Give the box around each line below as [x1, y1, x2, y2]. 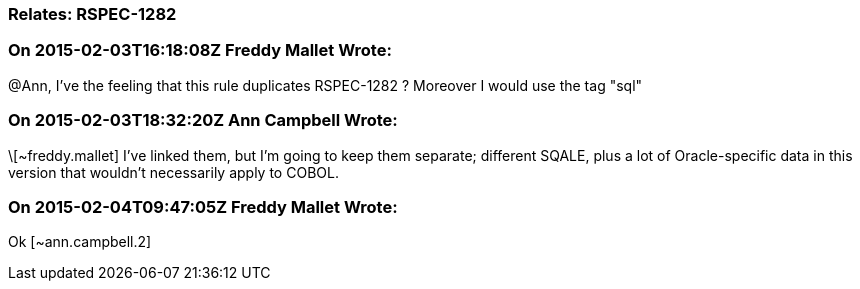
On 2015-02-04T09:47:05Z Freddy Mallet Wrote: [8, 196, 398, 217]
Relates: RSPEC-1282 [8, 4, 177, 24]
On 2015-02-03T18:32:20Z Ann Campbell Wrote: [8, 110, 398, 131]
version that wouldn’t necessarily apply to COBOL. [8, 163, 339, 181]
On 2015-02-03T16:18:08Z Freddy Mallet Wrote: [8, 40, 392, 61]
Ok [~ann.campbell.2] [8, 233, 152, 251]
